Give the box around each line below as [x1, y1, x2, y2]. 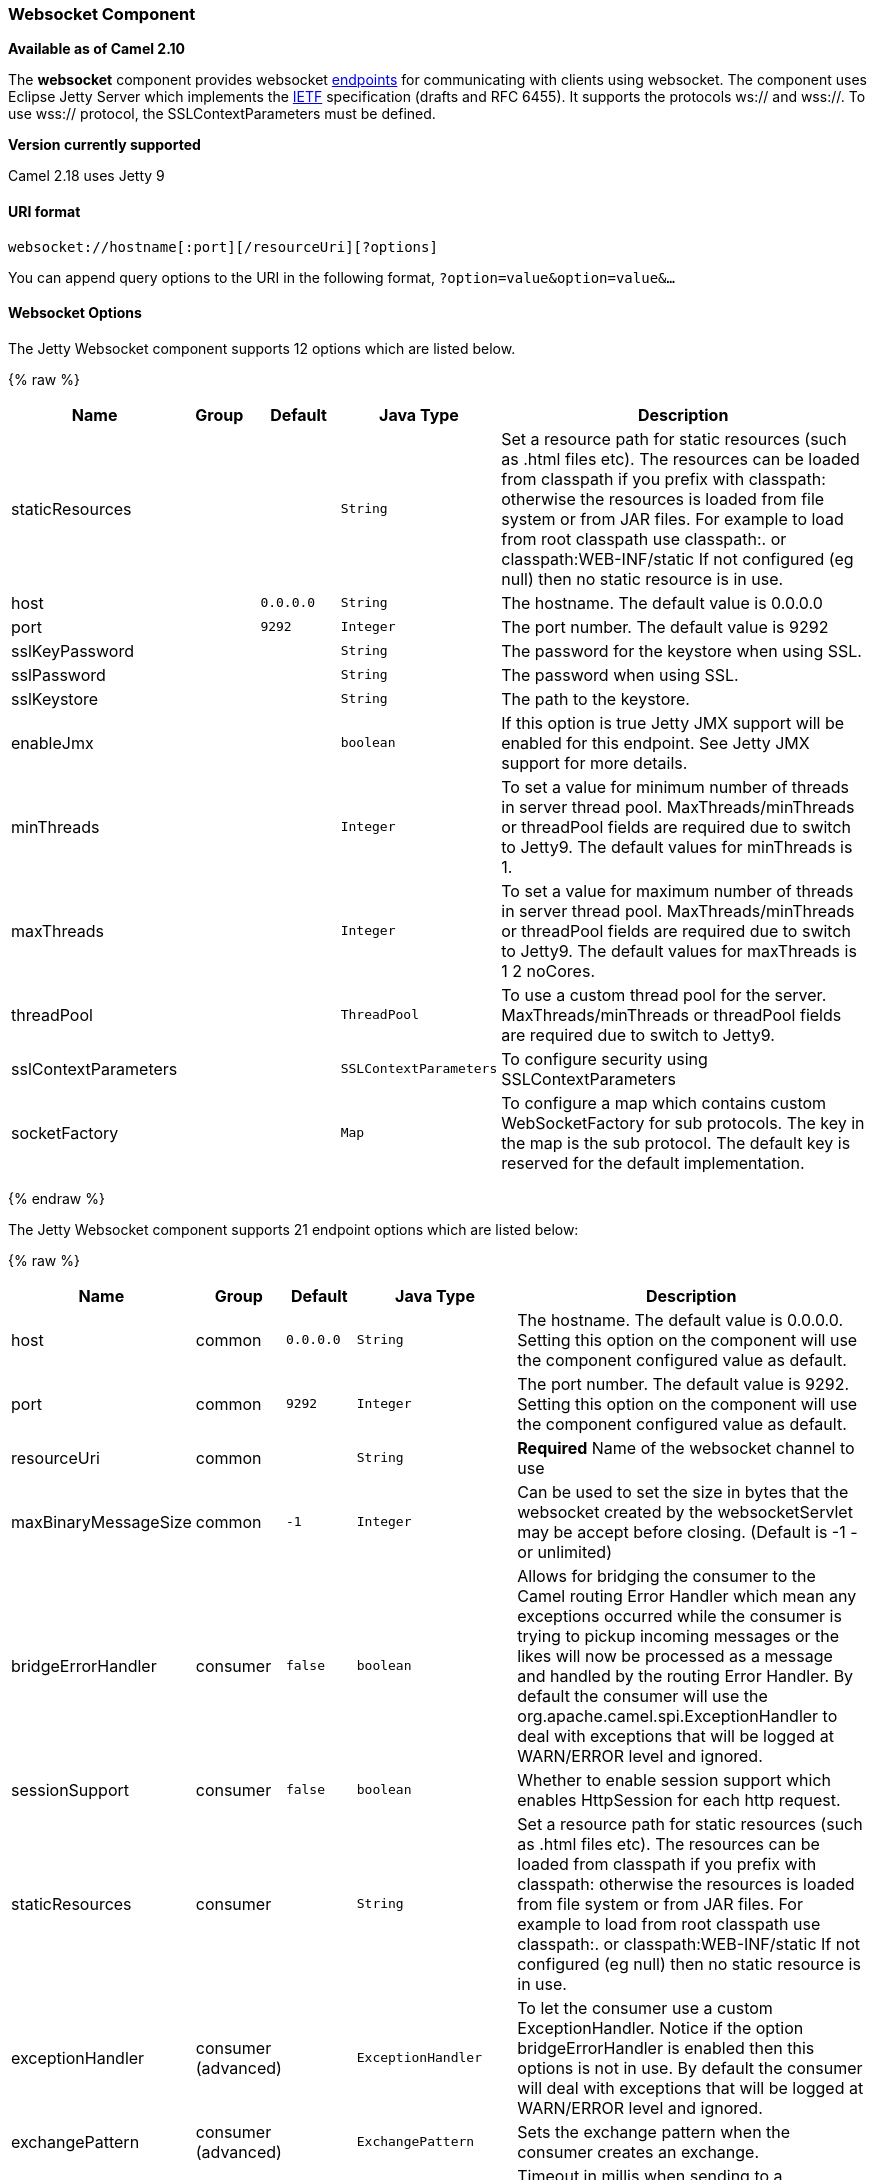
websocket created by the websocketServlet [517, 1501, 853, 1522]
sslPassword [11, 664, 106, 685]
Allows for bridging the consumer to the [517, 1565, 816, 1586]
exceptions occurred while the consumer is [517, 1605, 842, 1626]
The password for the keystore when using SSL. [501, 640, 862, 661]
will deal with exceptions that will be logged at [517, 2077, 864, 2098]
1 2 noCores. [501, 960, 595, 981]
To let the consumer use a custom [517, 1997, 773, 2018]
